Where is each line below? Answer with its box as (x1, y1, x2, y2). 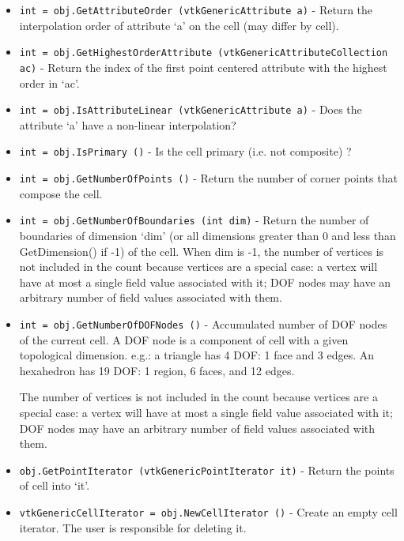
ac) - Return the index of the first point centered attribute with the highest (19, 58, 387, 75)
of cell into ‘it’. (19, 477, 90, 494)
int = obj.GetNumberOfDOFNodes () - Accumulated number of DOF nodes (19, 315, 387, 332)
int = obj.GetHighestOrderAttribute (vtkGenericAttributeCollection (19, 47, 388, 59)
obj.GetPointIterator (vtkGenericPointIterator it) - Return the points (19, 461, 395, 478)
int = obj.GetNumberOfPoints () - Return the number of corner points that (19, 170, 398, 186)
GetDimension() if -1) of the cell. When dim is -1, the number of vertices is (19, 242, 384, 259)
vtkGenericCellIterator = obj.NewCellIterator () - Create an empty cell (19, 504, 398, 520)
